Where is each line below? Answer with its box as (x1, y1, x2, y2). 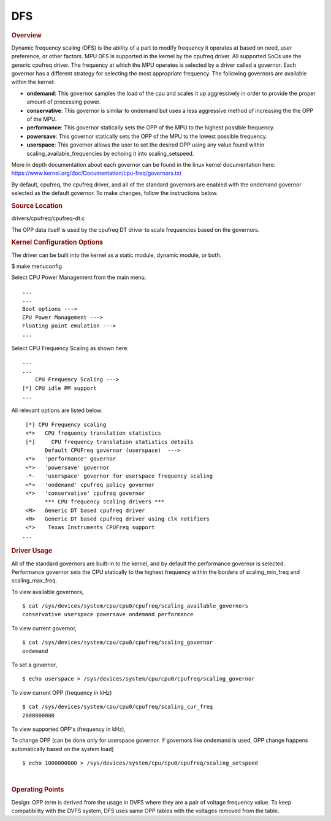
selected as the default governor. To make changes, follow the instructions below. (11, 189, 218, 197)
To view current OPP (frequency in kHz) (11, 689, 112, 696)
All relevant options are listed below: (11, 407, 104, 414)
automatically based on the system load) (11, 745, 114, 752)
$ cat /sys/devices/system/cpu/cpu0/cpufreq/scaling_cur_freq (22, 703, 213, 711)
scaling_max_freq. (11, 577, 58, 584)
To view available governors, (11, 588, 84, 595)
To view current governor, (11, 624, 77, 632)
